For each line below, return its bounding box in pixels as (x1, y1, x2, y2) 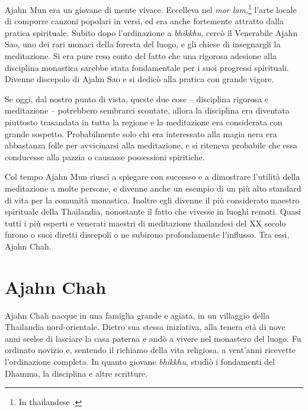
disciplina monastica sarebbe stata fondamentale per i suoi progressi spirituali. (5, 61, 289, 73)
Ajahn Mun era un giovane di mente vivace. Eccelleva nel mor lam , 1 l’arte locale (5, 2, 297, 15)
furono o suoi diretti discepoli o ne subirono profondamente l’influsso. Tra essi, (5, 228, 290, 241)
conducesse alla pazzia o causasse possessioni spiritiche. (5, 150, 205, 163)
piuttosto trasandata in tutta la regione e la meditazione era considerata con (5, 116, 283, 128)
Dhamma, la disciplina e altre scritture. (5, 367, 148, 379)
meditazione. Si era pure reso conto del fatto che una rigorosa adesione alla (5, 50, 277, 62)
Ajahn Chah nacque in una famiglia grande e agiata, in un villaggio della (5, 309, 269, 321)
